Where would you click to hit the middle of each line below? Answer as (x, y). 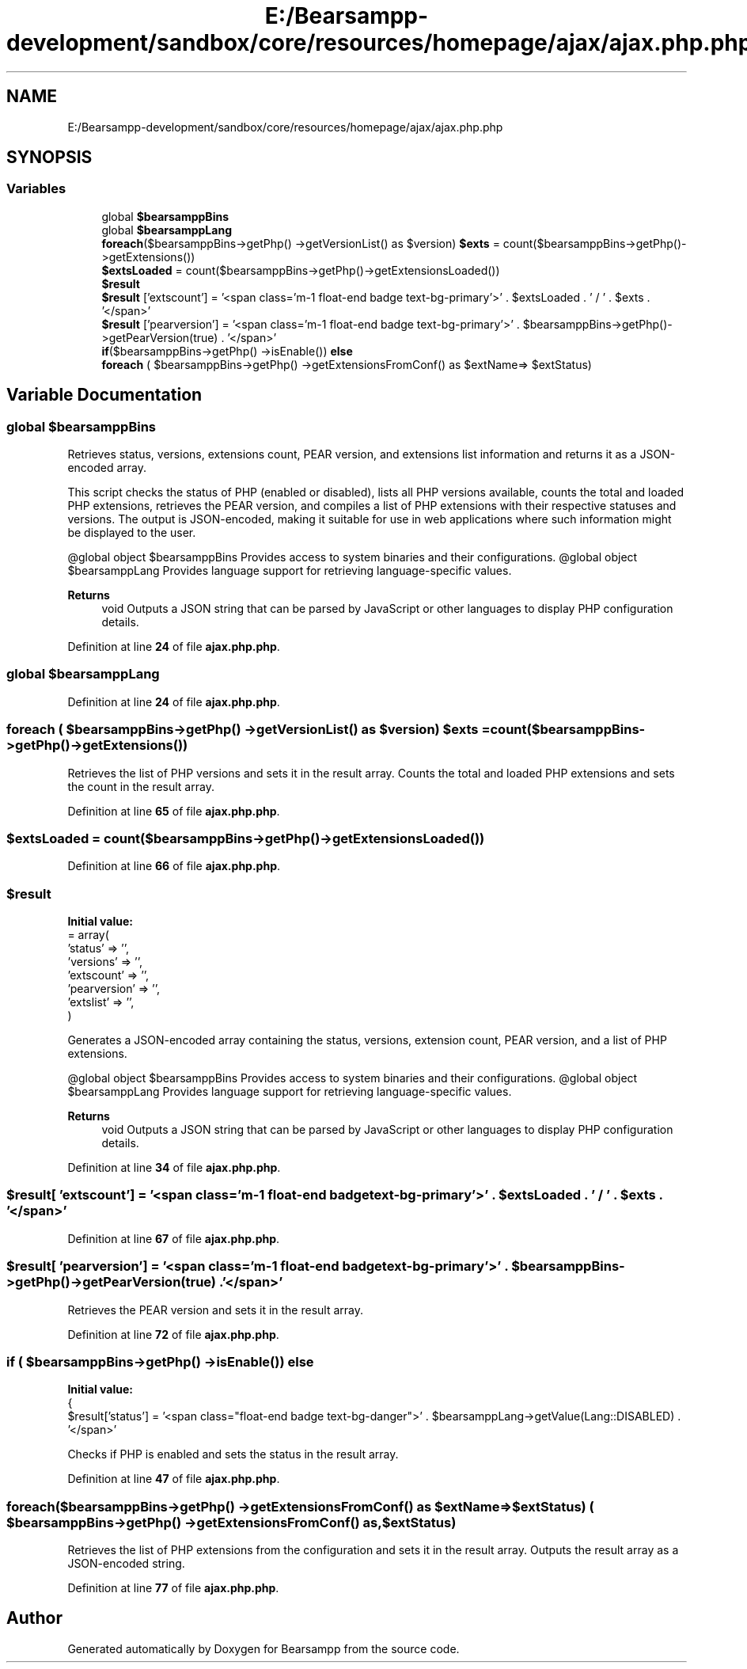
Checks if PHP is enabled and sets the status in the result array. (233, 1454)
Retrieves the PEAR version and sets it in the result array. (216, 1310)
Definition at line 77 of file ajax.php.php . (173, 1588)
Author (34, 1618)
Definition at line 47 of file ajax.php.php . (174, 1479)
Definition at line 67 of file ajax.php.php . (174, 1238)
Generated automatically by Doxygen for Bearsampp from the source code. (264, 1648)
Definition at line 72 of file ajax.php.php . (173, 1334)
